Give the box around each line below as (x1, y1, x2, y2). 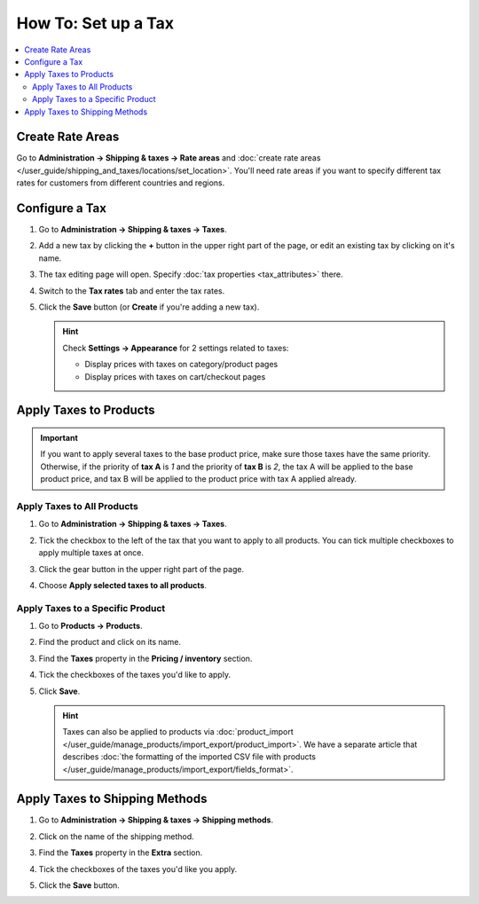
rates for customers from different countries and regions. (16, 177, 225, 188)
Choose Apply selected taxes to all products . (38, 579, 208, 590)
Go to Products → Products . (38, 621, 143, 632)
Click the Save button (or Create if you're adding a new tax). (38, 302, 260, 312)
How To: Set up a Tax (16, 13, 175, 33)
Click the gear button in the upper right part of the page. (38, 563, 244, 574)
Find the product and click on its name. (38, 637, 182, 648)
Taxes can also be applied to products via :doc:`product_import (62, 727, 294, 737)
